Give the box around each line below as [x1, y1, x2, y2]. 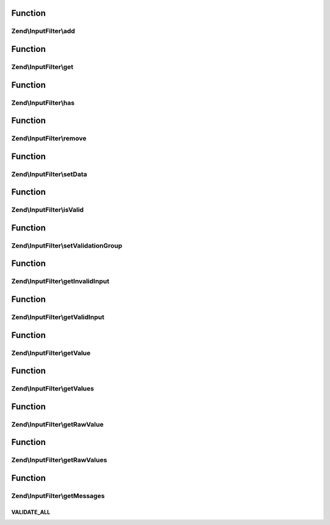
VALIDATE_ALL [11, 508, 51, 516]
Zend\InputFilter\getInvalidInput [11, 277, 109, 285]
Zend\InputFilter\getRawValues [11, 456, 108, 464]
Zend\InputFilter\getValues [11, 384, 94, 393]
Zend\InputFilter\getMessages [11, 491, 105, 500]
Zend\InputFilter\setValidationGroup [11, 241, 122, 250]
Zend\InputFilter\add [11, 27, 76, 35]
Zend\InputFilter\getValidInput [11, 313, 105, 321]
